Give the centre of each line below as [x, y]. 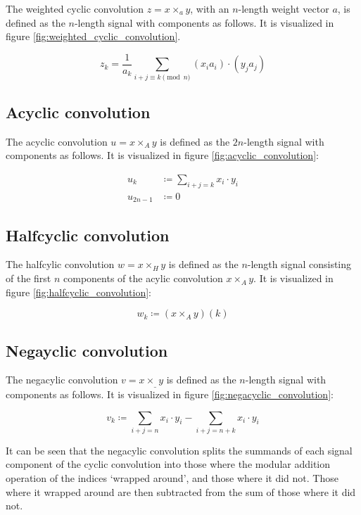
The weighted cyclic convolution [75, 8]
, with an [210, 8]
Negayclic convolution [87, 350]
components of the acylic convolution [143, 278]
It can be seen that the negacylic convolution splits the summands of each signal [179, 450]
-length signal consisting [299, 264]
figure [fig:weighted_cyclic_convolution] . [93, 36]
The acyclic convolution [57, 141]
